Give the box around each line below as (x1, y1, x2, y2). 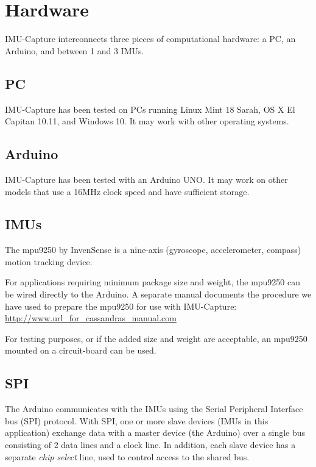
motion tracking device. (5, 255, 93, 268)
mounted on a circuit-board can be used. (5, 344, 156, 357)
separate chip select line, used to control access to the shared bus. (5, 450, 250, 463)
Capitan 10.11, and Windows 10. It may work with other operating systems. (5, 115, 289, 127)
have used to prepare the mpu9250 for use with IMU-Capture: (5, 299, 237, 312)
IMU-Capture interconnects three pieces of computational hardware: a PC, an (5, 32, 296, 45)
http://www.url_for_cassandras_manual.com (5, 312, 177, 324)
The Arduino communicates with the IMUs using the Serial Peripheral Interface (5, 402, 303, 415)
